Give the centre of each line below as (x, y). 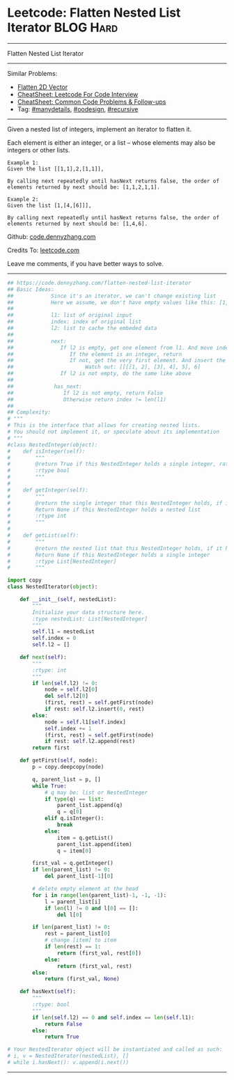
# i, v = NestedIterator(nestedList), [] (68, 1056)
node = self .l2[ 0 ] (71, 690)
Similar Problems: (32, 73)
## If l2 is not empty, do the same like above (99, 374)
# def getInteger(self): (48, 490)
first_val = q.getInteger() (73, 863)
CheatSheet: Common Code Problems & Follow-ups (92, 102)
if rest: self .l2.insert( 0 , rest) (94, 709)
